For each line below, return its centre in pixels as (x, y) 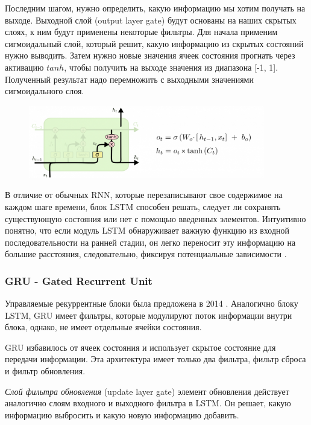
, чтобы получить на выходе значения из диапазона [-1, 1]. (171, 67)
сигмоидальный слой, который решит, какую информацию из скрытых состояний (154, 43)
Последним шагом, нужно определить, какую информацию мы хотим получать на (155, 8)
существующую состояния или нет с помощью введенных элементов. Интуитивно (155, 218)
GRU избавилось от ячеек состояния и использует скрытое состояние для (140, 347)
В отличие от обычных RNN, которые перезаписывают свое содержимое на (144, 195)
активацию (24, 67)
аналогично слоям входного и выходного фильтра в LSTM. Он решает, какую (148, 403)
